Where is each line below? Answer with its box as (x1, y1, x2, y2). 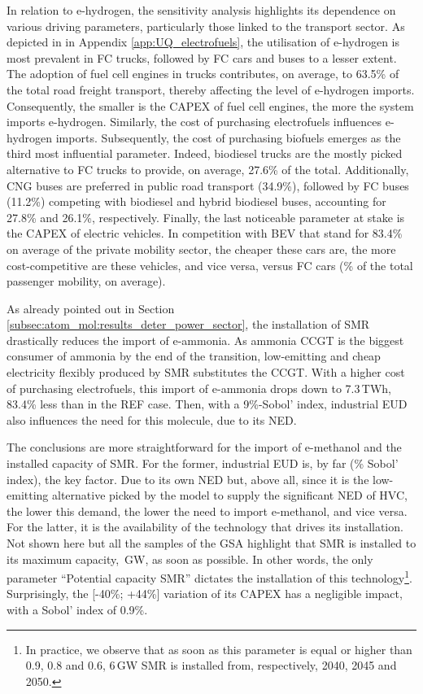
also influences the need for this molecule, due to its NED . (7, 411, 297, 428)
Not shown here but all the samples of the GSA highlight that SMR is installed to (7, 535, 416, 551)
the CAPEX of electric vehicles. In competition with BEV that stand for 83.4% (7, 225, 403, 242)
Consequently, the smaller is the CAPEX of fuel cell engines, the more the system (7, 97, 414, 114)
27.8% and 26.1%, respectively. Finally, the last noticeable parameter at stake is (7, 208, 405, 225)
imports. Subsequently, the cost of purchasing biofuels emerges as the (55, 129, 401, 146)
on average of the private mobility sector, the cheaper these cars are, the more (7, 240, 396, 257)
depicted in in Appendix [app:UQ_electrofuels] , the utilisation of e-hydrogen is (7, 33, 400, 50)
